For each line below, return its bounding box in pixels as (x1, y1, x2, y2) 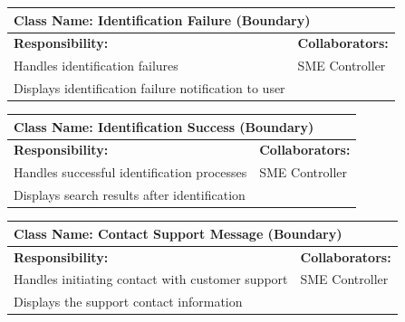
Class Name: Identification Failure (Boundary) (14, 10, 311, 29)
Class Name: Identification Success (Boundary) (14, 117, 314, 136)
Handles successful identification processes (14, 163, 247, 182)
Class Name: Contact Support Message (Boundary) (14, 223, 342, 242)
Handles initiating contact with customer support (14, 270, 288, 289)
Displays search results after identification (14, 185, 246, 204)
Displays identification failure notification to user (14, 79, 285, 98)
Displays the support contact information (14, 292, 243, 311)
